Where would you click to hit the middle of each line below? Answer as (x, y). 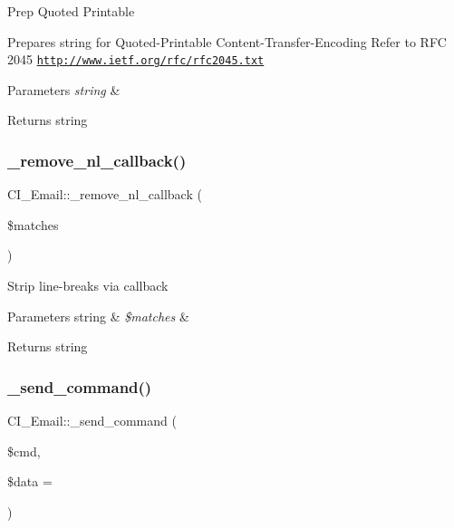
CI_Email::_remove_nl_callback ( (105, 194)
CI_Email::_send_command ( (92, 421)
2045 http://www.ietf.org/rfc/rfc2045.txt (136, 59)
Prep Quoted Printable (71, 11)
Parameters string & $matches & (98, 316)
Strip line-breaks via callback (88, 286)
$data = (30, 481)
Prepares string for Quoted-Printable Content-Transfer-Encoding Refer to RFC (227, 41)
